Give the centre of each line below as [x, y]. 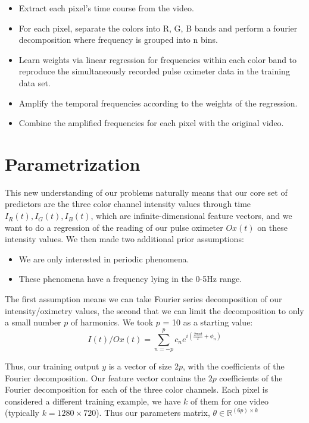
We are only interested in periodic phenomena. [104, 258]
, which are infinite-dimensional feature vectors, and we [191, 216]
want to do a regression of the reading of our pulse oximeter [114, 227]
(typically [22, 413]
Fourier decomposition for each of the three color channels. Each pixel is [137, 389]
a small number [33, 322]
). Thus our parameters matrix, [153, 413]
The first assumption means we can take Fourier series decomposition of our [143, 299]
